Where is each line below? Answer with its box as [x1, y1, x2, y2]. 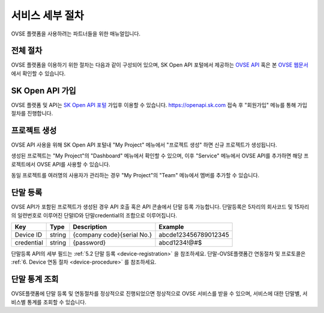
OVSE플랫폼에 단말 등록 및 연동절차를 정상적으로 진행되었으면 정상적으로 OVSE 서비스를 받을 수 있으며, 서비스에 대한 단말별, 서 [11, 290, 308, 297]
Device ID [14, 230, 42, 239]
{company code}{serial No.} [73, 230, 152, 239]
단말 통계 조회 [11, 274, 59, 285]
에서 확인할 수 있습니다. [11, 70, 66, 77]
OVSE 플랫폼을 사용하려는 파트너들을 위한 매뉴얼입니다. [11, 30, 141, 37]
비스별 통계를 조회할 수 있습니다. [11, 298, 87, 306]
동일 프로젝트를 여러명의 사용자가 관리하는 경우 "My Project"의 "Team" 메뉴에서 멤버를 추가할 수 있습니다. [11, 172, 260, 179]
